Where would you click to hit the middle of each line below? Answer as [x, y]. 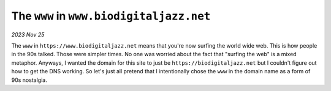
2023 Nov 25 [28, 34]
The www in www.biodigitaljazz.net [111, 16]
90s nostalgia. [29, 80]
